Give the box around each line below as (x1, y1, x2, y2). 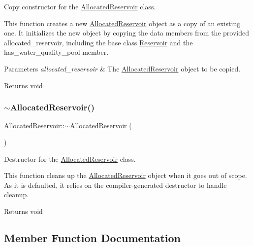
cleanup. (4, 189, 29, 200)
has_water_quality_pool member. (4, 47, 109, 57)
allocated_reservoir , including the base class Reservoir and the (4, 37, 193, 47)
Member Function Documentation (4, 230, 181, 245)
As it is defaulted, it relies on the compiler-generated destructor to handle (4, 179, 227, 190)
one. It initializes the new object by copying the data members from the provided (4, 28, 250, 38)
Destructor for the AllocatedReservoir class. (4, 153, 136, 164)
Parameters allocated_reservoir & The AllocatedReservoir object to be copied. (4, 63, 241, 73)
